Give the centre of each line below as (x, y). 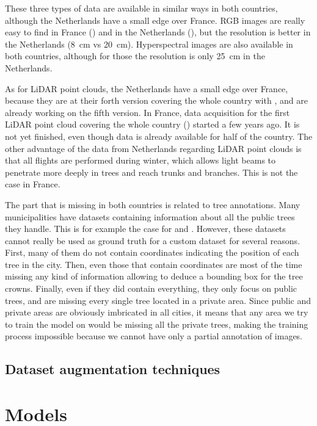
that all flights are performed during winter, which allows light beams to (140, 160)
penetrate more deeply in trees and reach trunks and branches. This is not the (151, 172)
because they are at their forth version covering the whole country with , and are (156, 100)
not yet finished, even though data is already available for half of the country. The (159, 136)
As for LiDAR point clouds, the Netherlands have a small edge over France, (147, 88)
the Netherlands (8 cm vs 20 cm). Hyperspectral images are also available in (149, 44)
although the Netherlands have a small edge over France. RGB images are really (155, 20)
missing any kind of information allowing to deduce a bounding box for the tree (154, 276)
